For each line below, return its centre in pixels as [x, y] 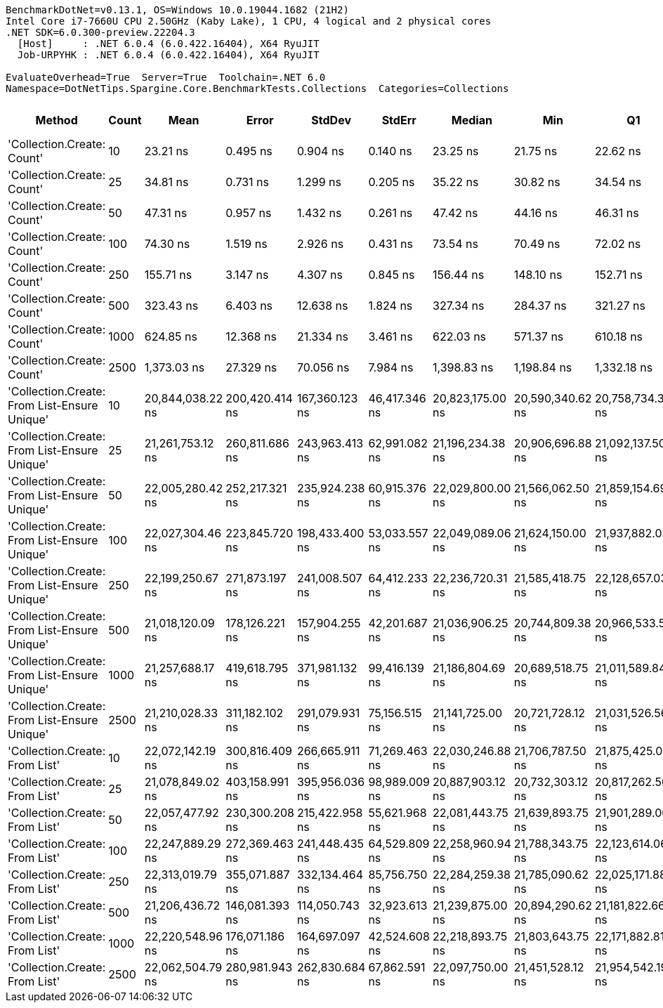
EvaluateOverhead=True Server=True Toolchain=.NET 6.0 [166, 77]
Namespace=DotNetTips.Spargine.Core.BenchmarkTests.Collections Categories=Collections [257, 89]
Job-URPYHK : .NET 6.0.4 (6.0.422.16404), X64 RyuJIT [168, 55]
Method [57, 120]
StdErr [399, 120]
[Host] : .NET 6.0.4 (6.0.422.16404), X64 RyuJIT [168, 44]
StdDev [331, 120]
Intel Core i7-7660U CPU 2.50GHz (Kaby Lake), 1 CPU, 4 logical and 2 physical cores [249, 21]
